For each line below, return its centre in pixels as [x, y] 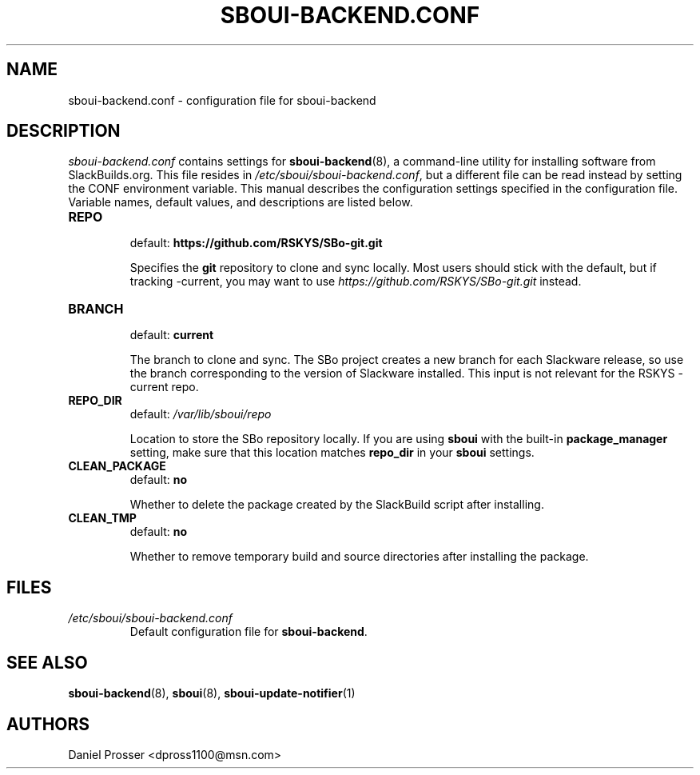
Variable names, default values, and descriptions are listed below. [241, 202]
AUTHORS [48, 724]
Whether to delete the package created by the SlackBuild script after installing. [337, 505]
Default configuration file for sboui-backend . [249, 632]
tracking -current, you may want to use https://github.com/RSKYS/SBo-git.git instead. [356, 282]
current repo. [164, 387]
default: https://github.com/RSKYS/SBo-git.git [256, 243]
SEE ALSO [47, 662]
